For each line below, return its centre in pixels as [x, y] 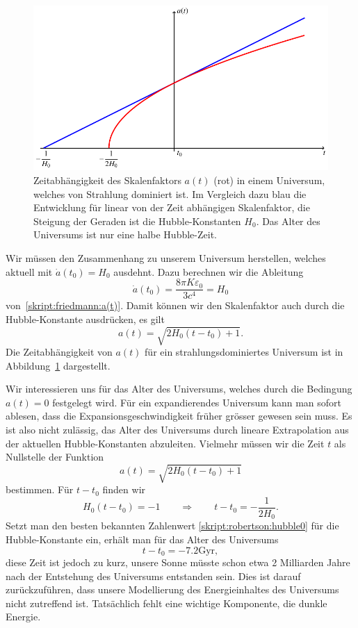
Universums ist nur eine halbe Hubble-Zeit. [125, 234]
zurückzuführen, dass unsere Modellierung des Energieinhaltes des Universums [172, 589]
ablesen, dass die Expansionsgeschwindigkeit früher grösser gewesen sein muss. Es [179, 416]
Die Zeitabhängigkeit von [59, 351]
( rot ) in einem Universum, [269, 180]
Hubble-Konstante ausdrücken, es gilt [85, 319]
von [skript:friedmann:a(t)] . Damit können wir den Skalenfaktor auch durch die [175, 305]
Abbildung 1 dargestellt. [58, 365]
